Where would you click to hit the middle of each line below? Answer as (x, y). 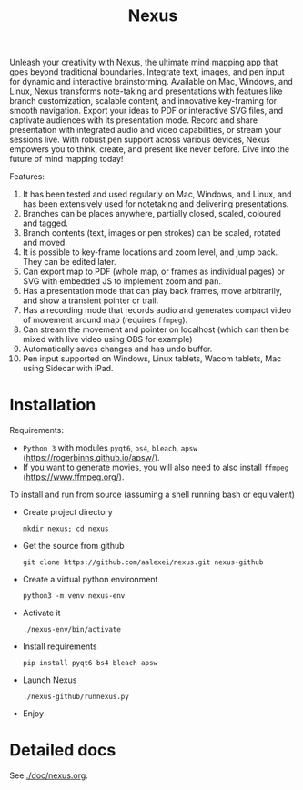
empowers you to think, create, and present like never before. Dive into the (149, 149)
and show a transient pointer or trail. (91, 300)
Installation (53, 405)
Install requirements (60, 646)
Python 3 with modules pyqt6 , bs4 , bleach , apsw (110, 448)
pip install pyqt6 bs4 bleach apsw (90, 663)
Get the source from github (73, 546)
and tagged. (45, 223)
